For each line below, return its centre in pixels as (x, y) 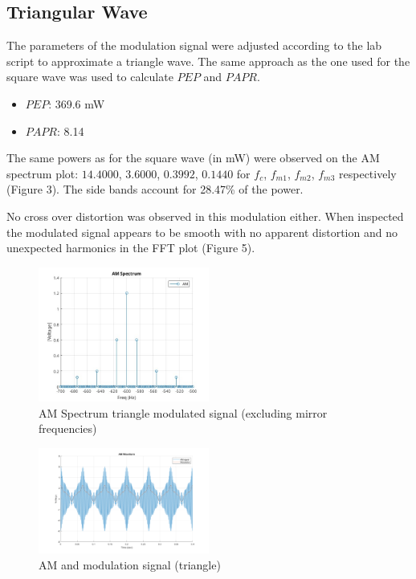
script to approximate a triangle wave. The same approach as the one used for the (208, 61)
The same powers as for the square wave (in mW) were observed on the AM (193, 158)
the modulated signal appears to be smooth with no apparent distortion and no (202, 232)
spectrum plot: (43, 173)
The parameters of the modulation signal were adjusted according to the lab (194, 45)
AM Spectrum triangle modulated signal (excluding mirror (183, 412)
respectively (368, 173)
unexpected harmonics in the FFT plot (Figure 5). (131, 248)
